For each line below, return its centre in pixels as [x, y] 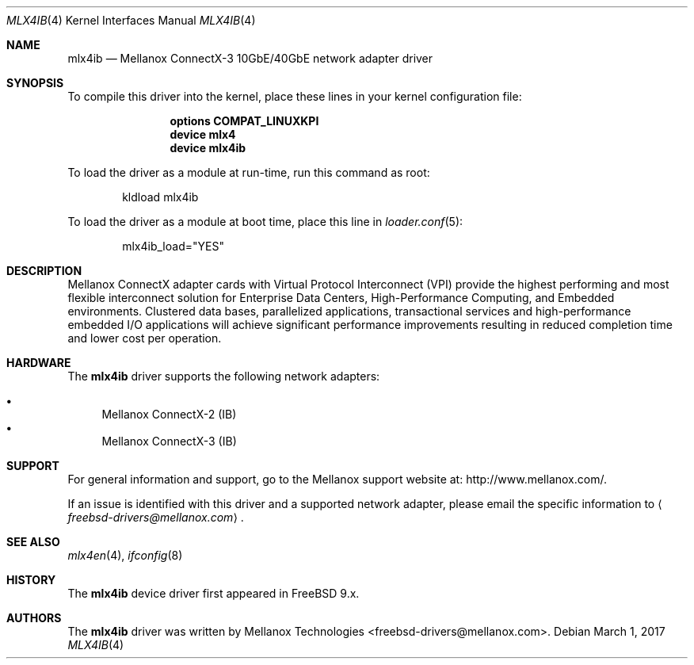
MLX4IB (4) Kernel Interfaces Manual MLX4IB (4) [131, 20]
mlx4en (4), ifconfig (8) [125, 555]
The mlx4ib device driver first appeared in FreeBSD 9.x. [214, 593]
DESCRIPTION [44, 271]
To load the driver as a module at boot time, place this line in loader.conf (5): [265, 222]
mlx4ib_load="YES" [173, 246]
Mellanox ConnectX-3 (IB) [169, 441]
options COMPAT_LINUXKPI [244, 121]
